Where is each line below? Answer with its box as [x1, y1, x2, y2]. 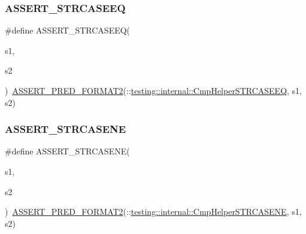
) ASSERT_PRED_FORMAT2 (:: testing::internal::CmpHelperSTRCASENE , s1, [5, 205, 302, 218]
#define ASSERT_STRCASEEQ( [5, 24, 131, 37]
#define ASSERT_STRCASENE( [5, 145, 130, 157]
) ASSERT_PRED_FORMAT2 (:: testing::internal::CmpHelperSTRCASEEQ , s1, [5, 84, 302, 96]
